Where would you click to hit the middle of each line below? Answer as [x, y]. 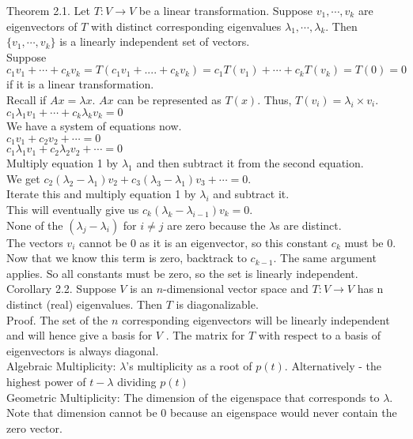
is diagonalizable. [217, 304]
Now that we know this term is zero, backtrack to [127, 258]
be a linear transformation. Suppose [226, 10]
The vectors [35, 242]
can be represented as [169, 99]
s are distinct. [309, 225]
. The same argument [325, 258]
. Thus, [275, 99]
